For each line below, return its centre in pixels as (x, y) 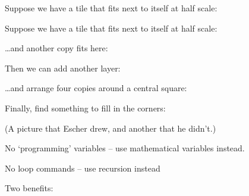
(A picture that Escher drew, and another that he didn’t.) (111, 128)
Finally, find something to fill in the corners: (85, 108)
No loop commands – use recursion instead (83, 168)
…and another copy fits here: (56, 48)
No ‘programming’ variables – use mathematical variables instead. (125, 148)
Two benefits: (29, 188)
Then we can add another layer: (63, 68)
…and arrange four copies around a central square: (96, 88)
